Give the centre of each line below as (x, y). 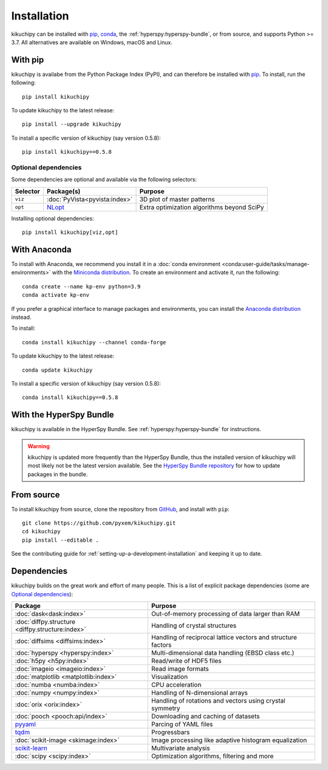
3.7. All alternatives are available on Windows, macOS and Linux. (92, 42)
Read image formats (180, 669)
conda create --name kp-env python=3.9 (81, 286)
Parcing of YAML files (182, 724)
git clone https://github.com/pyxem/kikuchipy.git (99, 523)
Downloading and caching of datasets (205, 716)
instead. (21, 317)
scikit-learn (31, 748)
